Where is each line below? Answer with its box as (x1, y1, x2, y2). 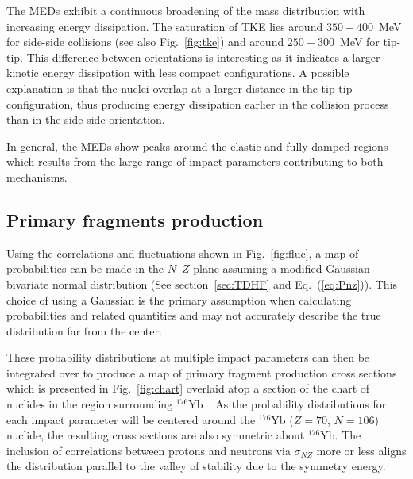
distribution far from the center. (6, 322, 162, 339)
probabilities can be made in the (6, 260, 164, 277)
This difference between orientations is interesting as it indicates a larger (26, 48, 380, 65)
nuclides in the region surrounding (6, 396, 173, 412)
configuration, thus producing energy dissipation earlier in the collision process (6, 95, 389, 112)
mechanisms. (6, 168, 68, 185)
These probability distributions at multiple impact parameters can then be (6, 349, 370, 366)
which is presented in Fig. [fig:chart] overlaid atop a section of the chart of (6, 380, 370, 397)
